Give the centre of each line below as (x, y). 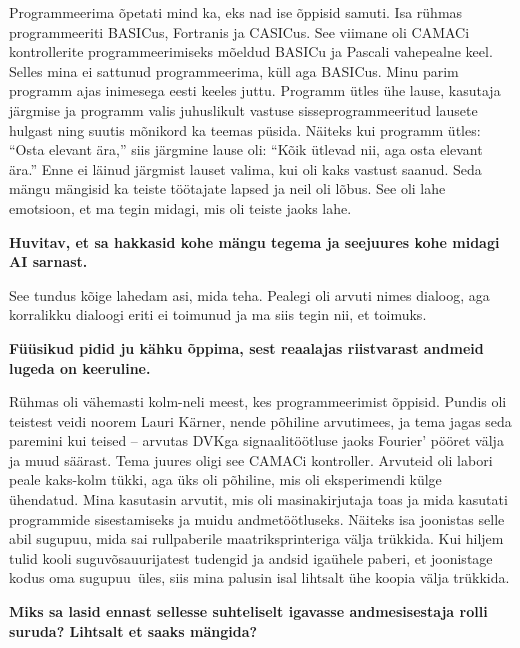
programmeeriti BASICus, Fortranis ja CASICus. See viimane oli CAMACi (239, 31)
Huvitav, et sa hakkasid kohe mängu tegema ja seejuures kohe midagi (254, 241)
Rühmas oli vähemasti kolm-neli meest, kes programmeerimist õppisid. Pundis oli (258, 401)
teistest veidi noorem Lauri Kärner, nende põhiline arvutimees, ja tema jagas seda (260, 420)
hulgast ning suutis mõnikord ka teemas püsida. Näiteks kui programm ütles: (245, 129)
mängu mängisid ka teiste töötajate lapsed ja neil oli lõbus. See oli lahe (227, 188)
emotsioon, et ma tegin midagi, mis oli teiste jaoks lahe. (180, 207)
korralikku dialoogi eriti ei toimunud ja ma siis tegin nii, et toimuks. (218, 314)
